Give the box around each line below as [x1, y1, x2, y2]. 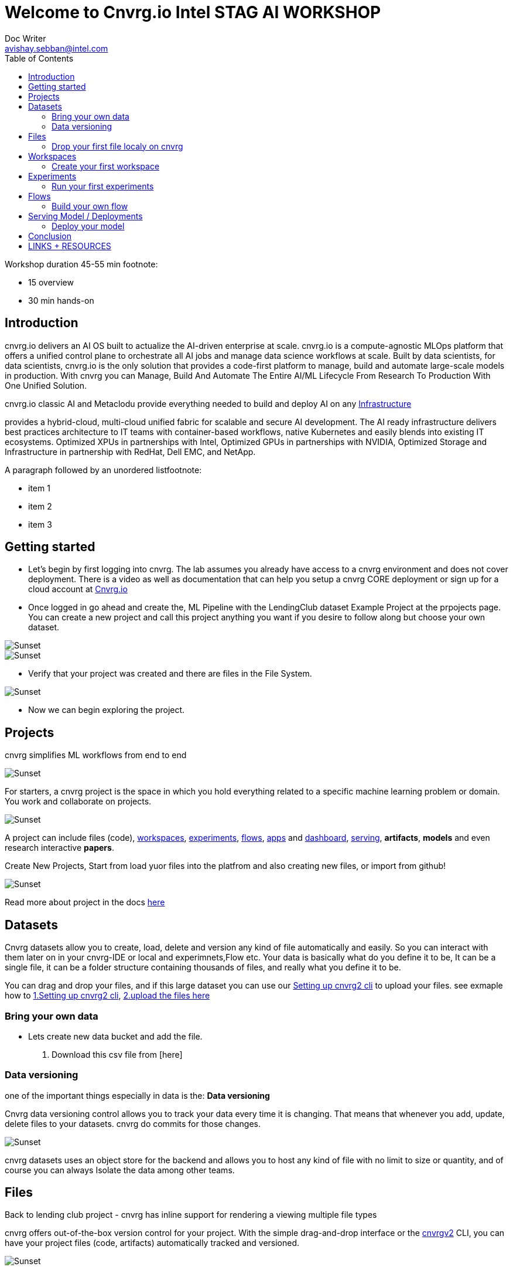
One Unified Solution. [5, 380, 87, 390]
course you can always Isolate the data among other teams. [5, 1164, 235, 1175]
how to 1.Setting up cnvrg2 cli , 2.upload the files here [5, 990, 210, 1001]
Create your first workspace [52, 161, 160, 171]
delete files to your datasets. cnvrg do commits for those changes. [5, 1118, 261, 1129]
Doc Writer [5, 33, 46, 43]
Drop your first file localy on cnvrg [52, 141, 183, 151]
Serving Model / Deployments [28, 210, 143, 221]
